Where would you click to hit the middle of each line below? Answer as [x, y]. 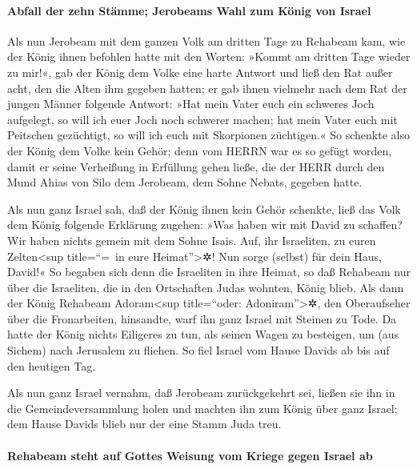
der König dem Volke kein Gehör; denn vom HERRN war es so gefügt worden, [200, 150]
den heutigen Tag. [52, 365]
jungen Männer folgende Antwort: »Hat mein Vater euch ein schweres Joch [191, 104]
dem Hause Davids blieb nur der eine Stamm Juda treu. [144, 424]
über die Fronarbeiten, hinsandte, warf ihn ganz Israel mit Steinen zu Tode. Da [202, 318]
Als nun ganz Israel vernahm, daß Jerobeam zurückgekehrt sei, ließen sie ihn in [201, 393]
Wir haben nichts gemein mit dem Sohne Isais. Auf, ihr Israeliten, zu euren [192, 240]
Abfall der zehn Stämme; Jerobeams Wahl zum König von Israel [189, 10]
